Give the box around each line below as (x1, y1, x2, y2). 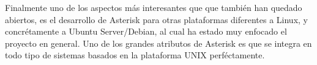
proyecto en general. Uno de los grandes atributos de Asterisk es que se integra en (5, 36, 312, 49)
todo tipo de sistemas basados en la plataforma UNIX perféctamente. (5, 49, 265, 61)
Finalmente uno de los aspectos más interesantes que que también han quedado (5, 1, 302, 13)
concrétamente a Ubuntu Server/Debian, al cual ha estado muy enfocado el (5, 25, 287, 38)
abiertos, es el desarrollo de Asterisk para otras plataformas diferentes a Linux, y (5, 13, 308, 26)
